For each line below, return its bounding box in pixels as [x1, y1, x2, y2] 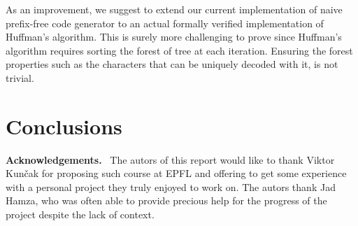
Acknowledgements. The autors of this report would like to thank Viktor [6, 152, 335, 167]
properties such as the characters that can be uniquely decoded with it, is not [6, 57, 338, 71]
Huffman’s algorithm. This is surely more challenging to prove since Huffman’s [6, 29, 342, 44]
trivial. [6, 70, 34, 85]
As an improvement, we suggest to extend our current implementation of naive [6, 2, 343, 16]
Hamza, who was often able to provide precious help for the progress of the [6, 193, 327, 208]
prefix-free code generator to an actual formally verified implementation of [6, 15, 324, 30]
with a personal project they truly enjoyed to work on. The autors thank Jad [6, 179, 336, 194]
